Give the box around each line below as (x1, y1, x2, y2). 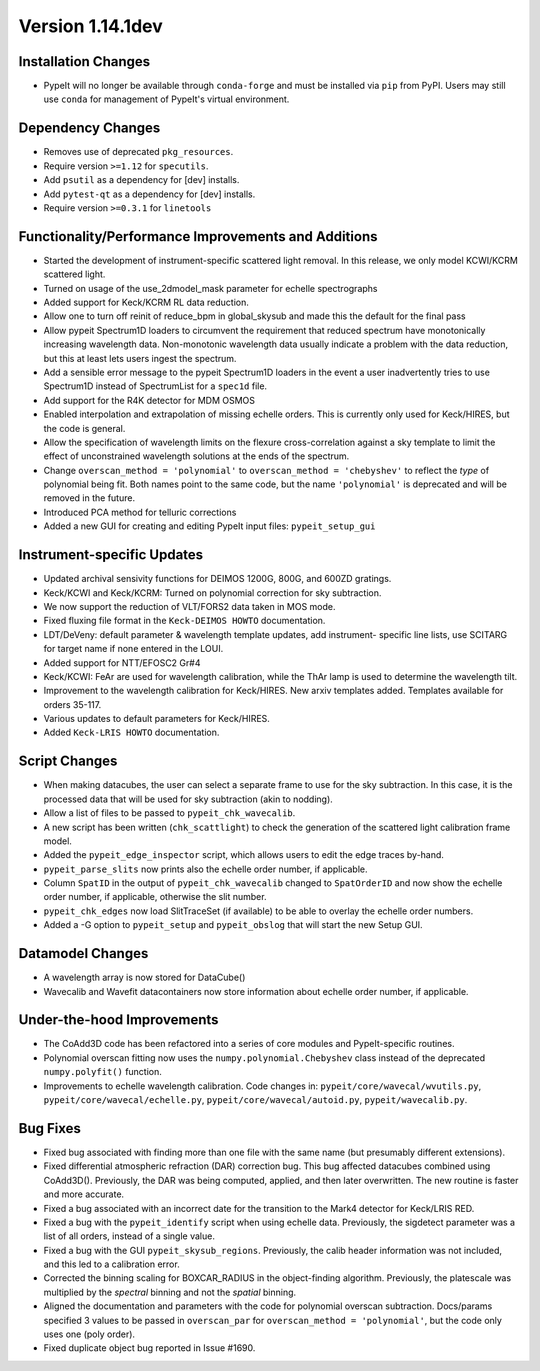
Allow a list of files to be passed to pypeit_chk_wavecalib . (43, 807, 296, 819)
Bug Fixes (18, 1120, 82, 1137)
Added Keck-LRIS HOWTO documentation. (43, 726, 220, 739)
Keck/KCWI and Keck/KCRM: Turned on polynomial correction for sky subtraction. (43, 586, 382, 599)
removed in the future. (43, 492, 135, 504)
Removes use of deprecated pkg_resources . (43, 146, 234, 158)
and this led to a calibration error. (43, 1258, 180, 1270)
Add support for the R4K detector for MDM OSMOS (43, 394, 255, 406)
